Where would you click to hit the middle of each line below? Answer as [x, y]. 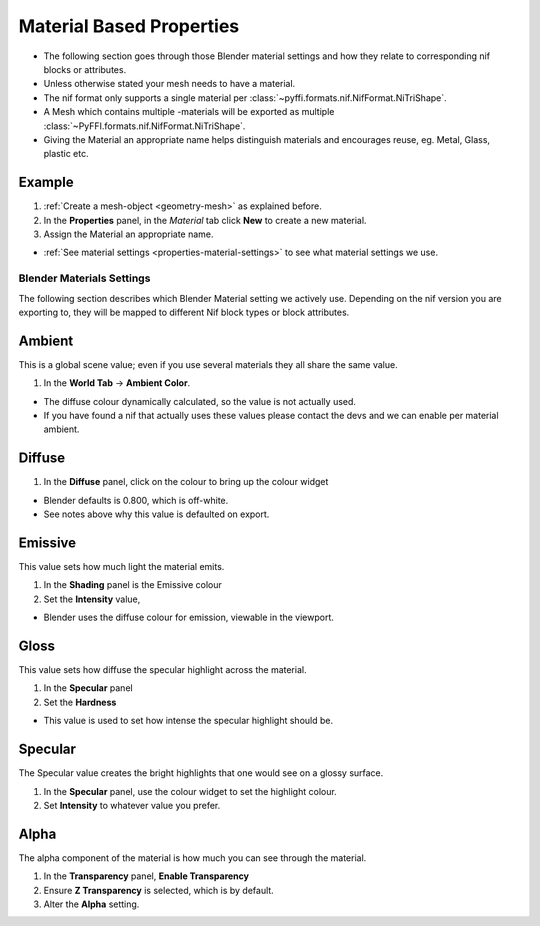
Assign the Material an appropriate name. [128, 234]
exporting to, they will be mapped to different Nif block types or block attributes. [184, 312]
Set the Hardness [80, 702]
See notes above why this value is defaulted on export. [156, 514]
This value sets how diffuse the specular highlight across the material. [162, 670]
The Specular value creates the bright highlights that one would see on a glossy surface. [201, 773]
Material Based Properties [129, 26]
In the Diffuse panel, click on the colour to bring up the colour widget [186, 482]
